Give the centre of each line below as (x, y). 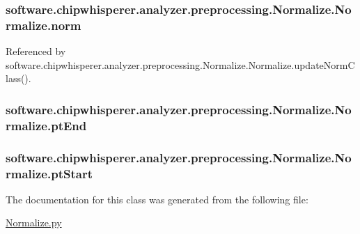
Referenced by (36, 51)
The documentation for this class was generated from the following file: (157, 199)
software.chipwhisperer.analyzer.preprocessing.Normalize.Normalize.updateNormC (180, 64)
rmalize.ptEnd (46, 125)
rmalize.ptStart (49, 173)
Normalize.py (34, 223)
